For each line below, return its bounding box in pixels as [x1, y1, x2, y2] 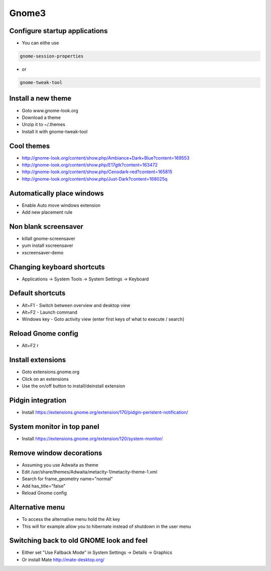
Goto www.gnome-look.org [22, 107, 79, 113]
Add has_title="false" [22, 483, 66, 489]
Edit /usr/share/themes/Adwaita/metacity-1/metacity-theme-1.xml [22, 469, 158, 475]
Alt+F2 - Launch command [22, 309, 78, 315]
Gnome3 [9, 8, 46, 19]
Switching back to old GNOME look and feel [9, 536, 148, 545]
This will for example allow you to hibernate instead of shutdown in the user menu [22, 523, 191, 529]
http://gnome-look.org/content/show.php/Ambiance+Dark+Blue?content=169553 [22, 155, 190, 161]
